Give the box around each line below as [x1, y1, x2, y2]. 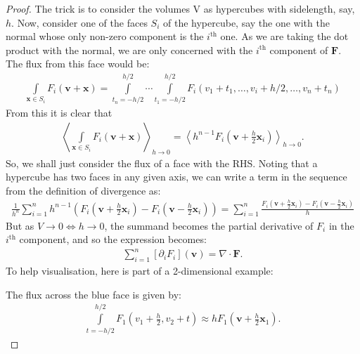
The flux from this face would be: [6, 56, 150, 71]
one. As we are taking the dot [220, 29, 349, 44]
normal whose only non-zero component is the [6, 29, 204, 44]
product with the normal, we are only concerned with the [6, 42, 253, 57]
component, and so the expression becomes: [19, 232, 207, 247]
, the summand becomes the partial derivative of [104, 218, 314, 232]
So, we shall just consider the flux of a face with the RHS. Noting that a [6, 155, 318, 170]
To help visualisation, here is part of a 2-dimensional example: [6, 263, 274, 278]
